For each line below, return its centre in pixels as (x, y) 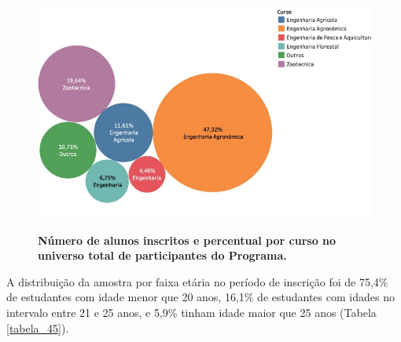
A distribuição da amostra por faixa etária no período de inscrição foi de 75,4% (197, 281)
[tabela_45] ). (38, 327)
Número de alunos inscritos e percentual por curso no (187, 240)
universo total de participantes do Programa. (162, 255)
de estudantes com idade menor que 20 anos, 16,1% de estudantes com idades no (200, 297)
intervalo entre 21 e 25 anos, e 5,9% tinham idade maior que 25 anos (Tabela (191, 312)
